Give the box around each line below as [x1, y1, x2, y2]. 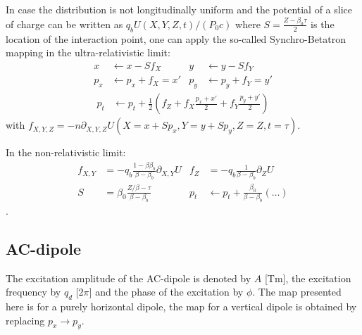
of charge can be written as [6, 16, 123, 31]
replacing [6, 312, 45, 327]
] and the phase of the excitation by [89, 284, 244, 299]
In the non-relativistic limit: [6, 145, 126, 160]
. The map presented [252, 284, 342, 299]
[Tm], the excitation [264, 270, 351, 285]
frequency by [6, 284, 61, 299]
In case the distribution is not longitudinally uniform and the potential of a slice [6, 2, 353, 16]
